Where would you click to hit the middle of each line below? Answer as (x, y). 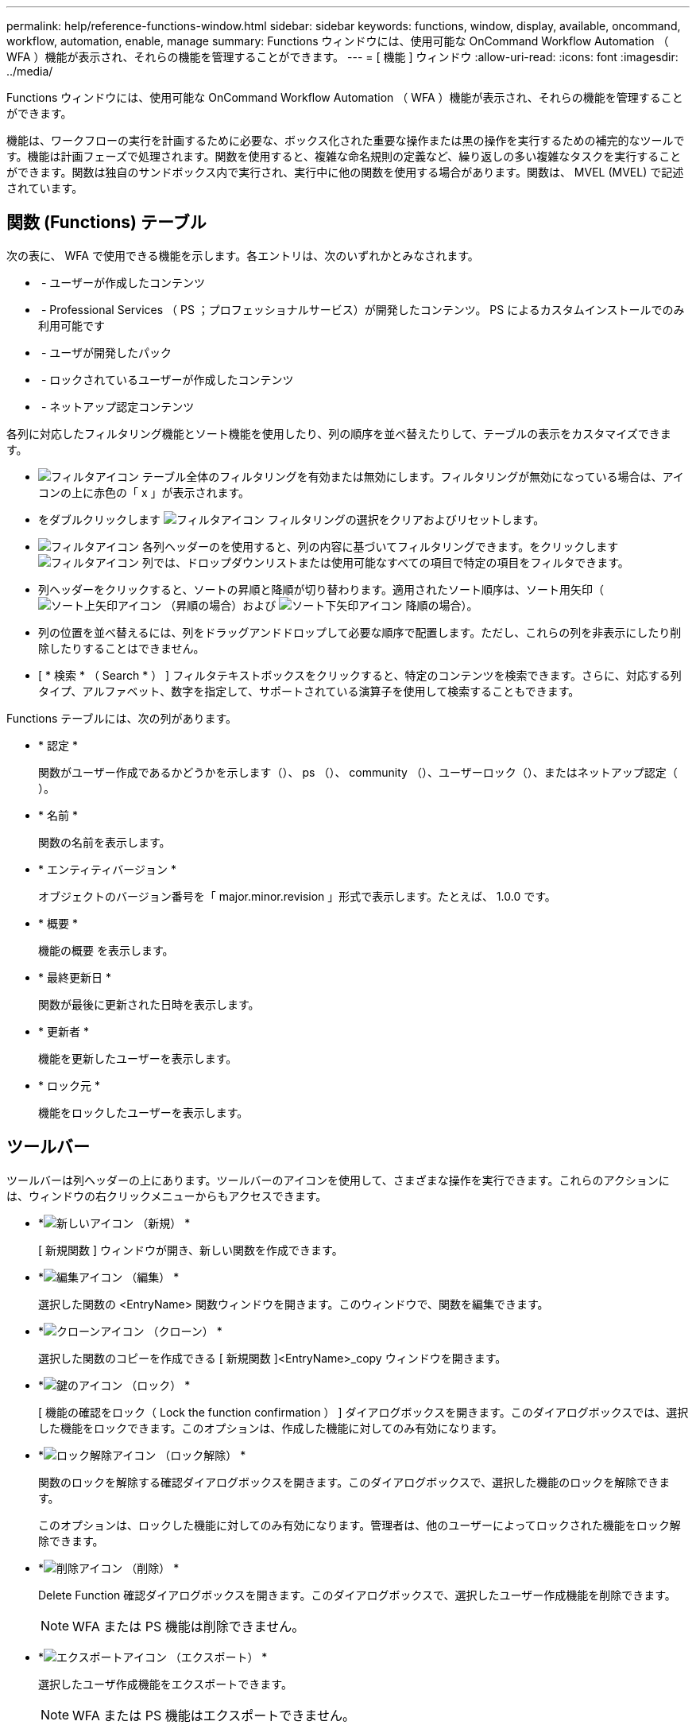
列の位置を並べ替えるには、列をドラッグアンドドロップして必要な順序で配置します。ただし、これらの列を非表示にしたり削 (360, 632)
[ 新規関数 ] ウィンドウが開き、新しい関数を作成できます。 (191, 1250)
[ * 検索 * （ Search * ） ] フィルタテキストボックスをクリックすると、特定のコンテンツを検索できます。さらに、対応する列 (360, 675)
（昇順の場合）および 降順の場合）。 (321, 605)
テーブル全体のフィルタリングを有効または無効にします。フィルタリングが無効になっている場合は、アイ (413, 476)
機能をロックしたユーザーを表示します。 (143, 1112)
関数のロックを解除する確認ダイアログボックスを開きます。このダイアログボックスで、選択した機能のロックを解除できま (354, 1482)
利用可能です (72, 325)
